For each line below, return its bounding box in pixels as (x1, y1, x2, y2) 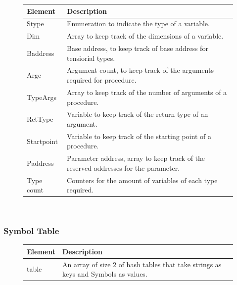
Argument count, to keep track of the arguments (67, 65, 214, 75)
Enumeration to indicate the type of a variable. (67, 18, 210, 29)
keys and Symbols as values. (62, 269, 147, 279)
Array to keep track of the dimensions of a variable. (67, 31, 224, 41)
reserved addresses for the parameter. (67, 162, 180, 173)
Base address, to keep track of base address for (67, 43, 208, 53)
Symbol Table (3, 224, 59, 237)
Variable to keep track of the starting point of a (67, 131, 211, 141)
